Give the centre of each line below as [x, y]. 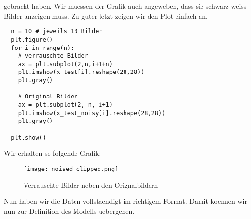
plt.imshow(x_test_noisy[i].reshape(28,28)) [92, 113]
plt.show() [28, 137]
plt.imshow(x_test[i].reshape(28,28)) [81, 72]
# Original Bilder [48, 97]
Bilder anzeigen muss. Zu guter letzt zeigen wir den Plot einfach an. [106, 15]
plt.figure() [32, 39]
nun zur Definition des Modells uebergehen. [69, 210]
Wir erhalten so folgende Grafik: [52, 153]
